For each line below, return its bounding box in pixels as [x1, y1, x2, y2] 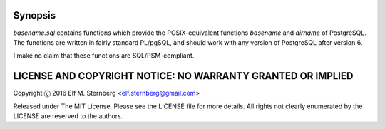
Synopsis [13, 9, 56, 21]
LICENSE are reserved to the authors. [13, 111, 123, 120]
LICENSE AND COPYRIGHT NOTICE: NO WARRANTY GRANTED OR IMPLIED [13, 70, 354, 82]
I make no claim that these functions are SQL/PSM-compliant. [13, 51, 195, 60]
